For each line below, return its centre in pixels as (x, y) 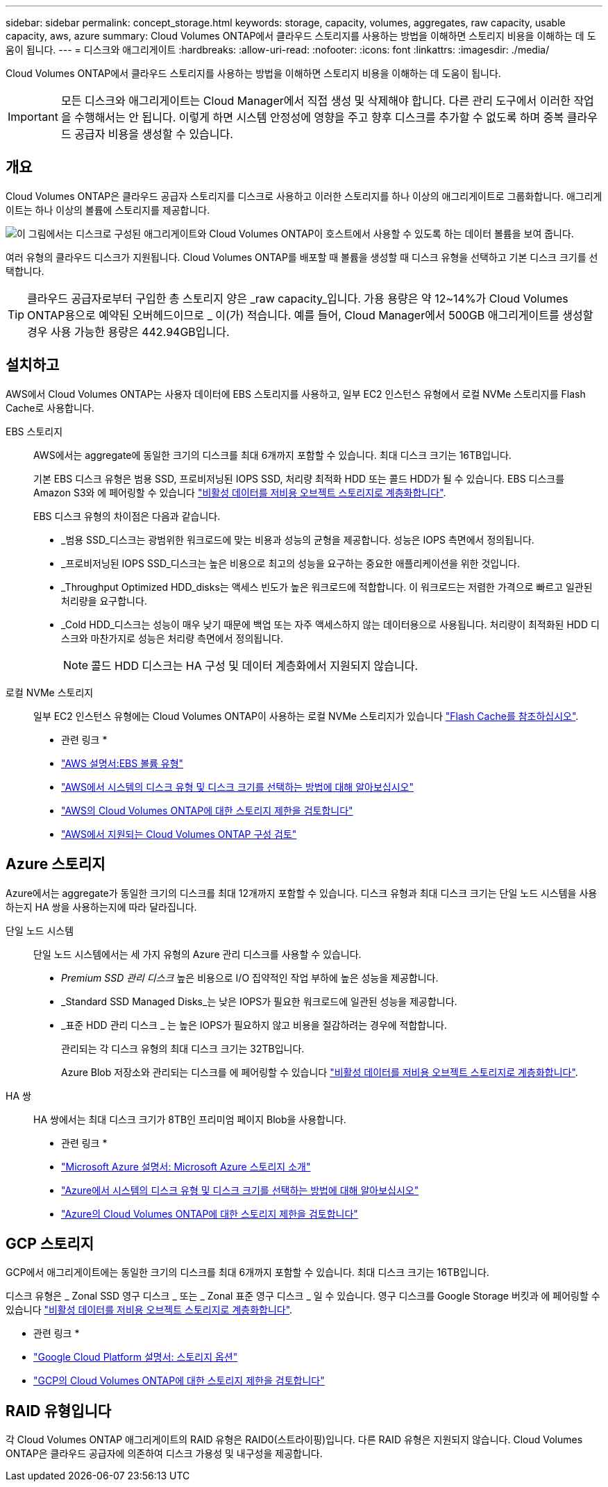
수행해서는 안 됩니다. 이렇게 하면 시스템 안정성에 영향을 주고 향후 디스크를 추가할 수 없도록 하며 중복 (319, 117)
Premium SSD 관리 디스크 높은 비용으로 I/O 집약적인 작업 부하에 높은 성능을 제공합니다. (250, 977)
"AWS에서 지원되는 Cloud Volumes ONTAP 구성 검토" (179, 834)
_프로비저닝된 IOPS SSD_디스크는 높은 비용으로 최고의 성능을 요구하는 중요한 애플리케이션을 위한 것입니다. (290, 563)
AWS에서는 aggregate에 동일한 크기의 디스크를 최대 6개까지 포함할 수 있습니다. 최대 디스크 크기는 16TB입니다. (272, 455)
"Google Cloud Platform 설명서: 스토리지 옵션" (136, 1357)
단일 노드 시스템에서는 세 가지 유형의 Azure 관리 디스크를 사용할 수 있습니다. (197, 954)
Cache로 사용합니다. (50, 408)
